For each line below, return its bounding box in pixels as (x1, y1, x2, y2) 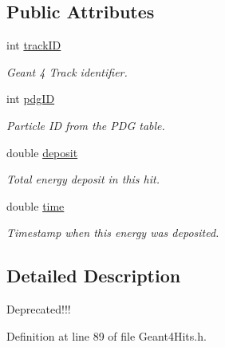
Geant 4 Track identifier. (6, 63, 128, 80)
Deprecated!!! (6, 301, 71, 317)
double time (6, 197, 65, 214)
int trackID (6, 37, 61, 53)
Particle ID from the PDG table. (6, 116, 165, 133)
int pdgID (6, 90, 55, 107)
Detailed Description (6, 263, 181, 288)
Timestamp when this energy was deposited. (6, 224, 219, 241)
